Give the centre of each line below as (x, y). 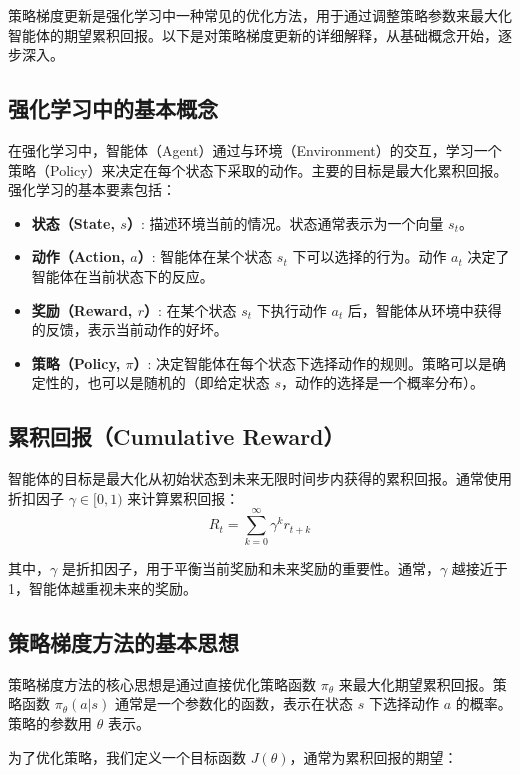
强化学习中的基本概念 (113, 108)
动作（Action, (78, 256)
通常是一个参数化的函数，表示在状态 (234, 703)
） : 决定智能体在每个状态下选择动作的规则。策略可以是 (313, 362)
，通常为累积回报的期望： (373, 756)
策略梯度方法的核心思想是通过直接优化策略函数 (162, 683)
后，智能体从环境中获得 (424, 309)
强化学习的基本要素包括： (92, 189)
